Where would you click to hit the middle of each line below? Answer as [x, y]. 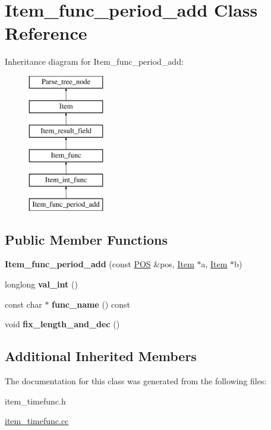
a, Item [214, 264]
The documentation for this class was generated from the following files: [136, 381]
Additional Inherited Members [101, 356]
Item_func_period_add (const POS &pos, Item [100, 264]
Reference [46, 33]
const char [23, 304]
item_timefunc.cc [37, 421]
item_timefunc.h [35, 401]
